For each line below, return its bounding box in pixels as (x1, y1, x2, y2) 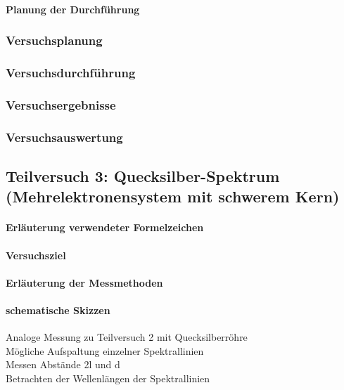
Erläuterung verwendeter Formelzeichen (6, 220, 204, 235)
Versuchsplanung (6, 32, 103, 49)
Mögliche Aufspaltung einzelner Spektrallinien (6, 343, 204, 358)
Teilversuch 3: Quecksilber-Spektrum (6, 164, 280, 186)
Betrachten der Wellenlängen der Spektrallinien (6, 370, 210, 385)
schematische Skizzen (6, 302, 110, 317)
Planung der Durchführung (6, 1, 140, 16)
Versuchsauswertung (6, 128, 123, 145)
